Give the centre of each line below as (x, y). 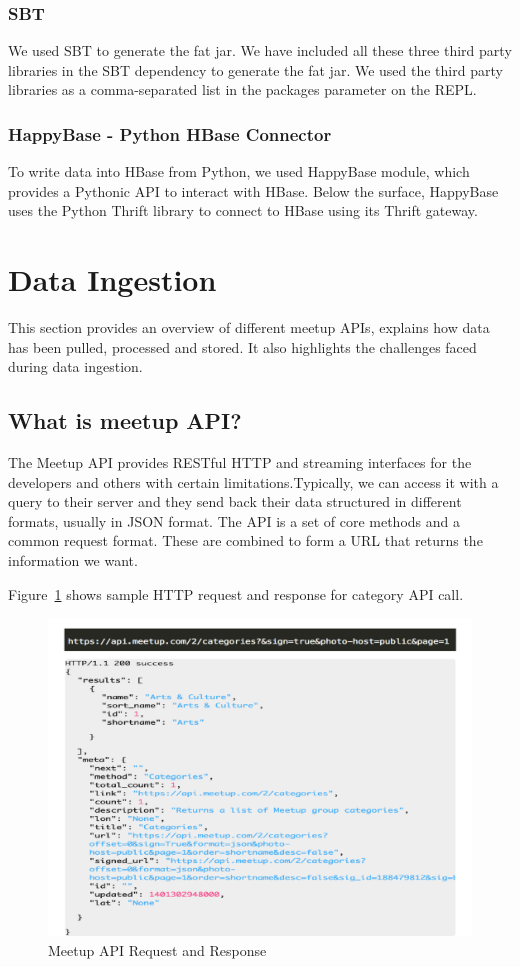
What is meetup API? (125, 420)
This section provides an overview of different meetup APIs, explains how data (249, 327)
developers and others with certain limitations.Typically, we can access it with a (253, 481)
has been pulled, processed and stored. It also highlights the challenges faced (242, 346)
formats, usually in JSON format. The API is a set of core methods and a (234, 520)
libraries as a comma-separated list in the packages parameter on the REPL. (242, 89)
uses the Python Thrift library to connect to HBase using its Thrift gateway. (243, 210)
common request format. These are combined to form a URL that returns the (245, 540)
